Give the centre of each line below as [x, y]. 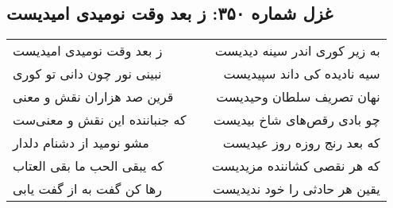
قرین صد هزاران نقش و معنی [93, 97]
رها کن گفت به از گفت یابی [87, 189]
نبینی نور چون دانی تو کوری [87, 74]
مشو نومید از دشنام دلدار [81, 143]
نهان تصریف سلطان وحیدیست [298, 97]
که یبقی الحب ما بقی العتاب [89, 166]
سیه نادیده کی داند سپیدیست [302, 74]
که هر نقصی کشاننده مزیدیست [296, 166]
